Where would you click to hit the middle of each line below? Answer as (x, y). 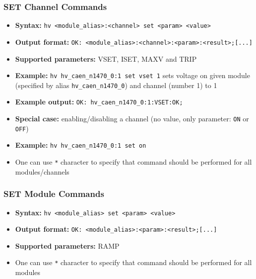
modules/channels (42, 171)
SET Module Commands (54, 194)
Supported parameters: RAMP (67, 245)
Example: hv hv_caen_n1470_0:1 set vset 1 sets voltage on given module (132, 75)
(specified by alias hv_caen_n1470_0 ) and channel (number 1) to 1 (116, 85)
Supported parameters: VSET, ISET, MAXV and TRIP (106, 58)
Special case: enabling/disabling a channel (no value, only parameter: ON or (132, 119)
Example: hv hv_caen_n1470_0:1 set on (81, 145)
